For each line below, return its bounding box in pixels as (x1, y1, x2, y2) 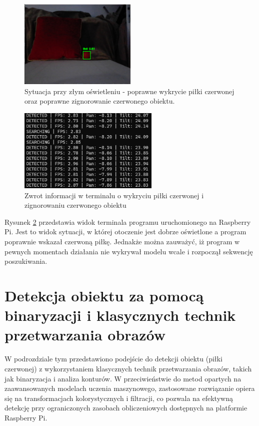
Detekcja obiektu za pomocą (4, 285, 204, 306)
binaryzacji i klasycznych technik (4, 305, 236, 325)
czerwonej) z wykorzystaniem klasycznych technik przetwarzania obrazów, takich (4, 363, 252, 373)
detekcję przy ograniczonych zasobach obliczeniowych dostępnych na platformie (4, 402, 247, 413)
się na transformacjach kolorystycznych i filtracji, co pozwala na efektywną (4, 392, 233, 403)
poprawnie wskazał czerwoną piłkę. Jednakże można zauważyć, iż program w (4, 236, 240, 247)
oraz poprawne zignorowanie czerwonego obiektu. (24, 96, 175, 106)
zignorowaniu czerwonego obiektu (24, 200, 126, 210)
